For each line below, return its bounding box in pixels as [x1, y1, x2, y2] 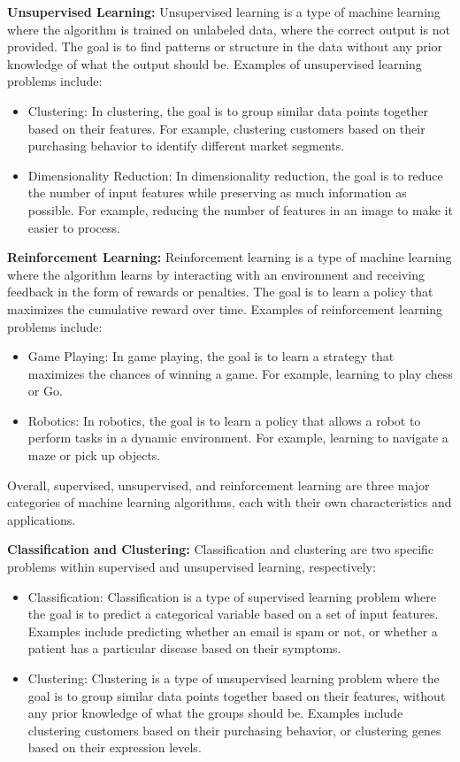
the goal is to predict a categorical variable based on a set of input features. [27, 604, 439, 623]
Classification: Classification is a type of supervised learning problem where [27, 587, 436, 605]
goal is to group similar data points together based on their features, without [27, 686, 446, 704]
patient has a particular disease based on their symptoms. [27, 639, 341, 658]
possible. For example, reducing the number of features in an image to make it [27, 200, 453, 219]
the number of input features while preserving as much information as [27, 183, 407, 202]
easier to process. [27, 218, 120, 236]
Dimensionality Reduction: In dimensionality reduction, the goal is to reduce [27, 165, 443, 184]
